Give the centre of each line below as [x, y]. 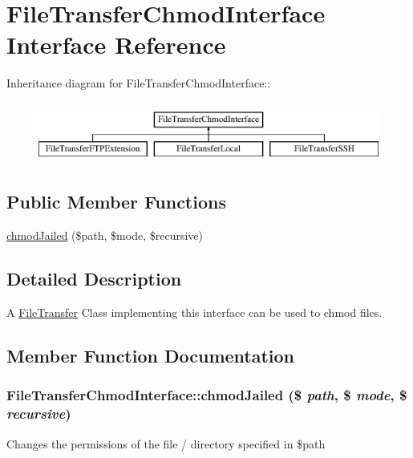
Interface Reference [116, 45]
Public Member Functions [116, 202]
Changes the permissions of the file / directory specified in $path [166, 443]
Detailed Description [94, 279]
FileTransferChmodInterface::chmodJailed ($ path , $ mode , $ [207, 395]
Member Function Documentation [151, 356]
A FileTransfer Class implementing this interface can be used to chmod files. [194, 312]
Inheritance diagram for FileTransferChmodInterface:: [139, 83]
